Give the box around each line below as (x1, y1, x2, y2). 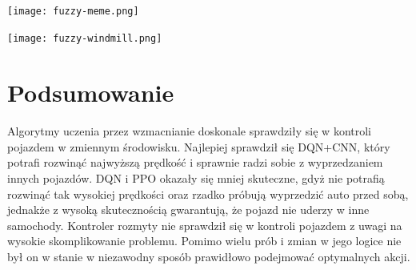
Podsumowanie (7, 75, 174, 108)
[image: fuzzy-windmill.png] (7, 32, 162, 44)
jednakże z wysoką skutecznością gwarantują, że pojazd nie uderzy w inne (7, 201, 370, 218)
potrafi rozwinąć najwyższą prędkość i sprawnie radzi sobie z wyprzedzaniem (7, 154, 383, 171)
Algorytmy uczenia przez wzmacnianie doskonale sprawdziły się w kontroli (7, 123, 371, 139)
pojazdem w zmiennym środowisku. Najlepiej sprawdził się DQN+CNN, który (7, 138, 390, 155)
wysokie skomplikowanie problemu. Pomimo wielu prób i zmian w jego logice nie (7, 232, 402, 249)
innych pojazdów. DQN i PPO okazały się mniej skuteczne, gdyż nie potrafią (7, 170, 385, 187)
